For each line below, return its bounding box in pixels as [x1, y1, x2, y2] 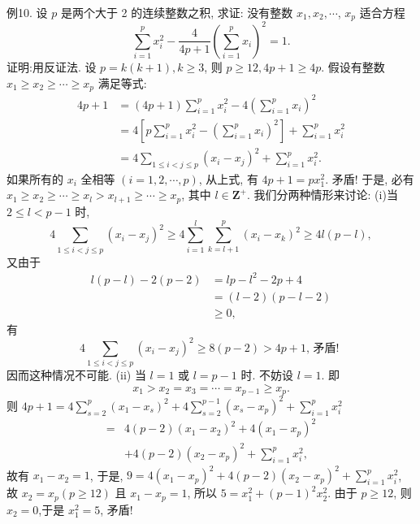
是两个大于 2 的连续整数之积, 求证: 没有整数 [60, 4, 293, 20]
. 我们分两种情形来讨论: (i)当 [246, 186, 398, 203]
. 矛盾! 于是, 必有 [325, 170, 414, 187]
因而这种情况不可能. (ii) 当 [6, 366, 146, 383]
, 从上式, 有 [198, 170, 258, 187]
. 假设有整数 [321, 58, 385, 75]
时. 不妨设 [240, 366, 293, 383]
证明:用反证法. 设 [6, 58, 97, 75]
